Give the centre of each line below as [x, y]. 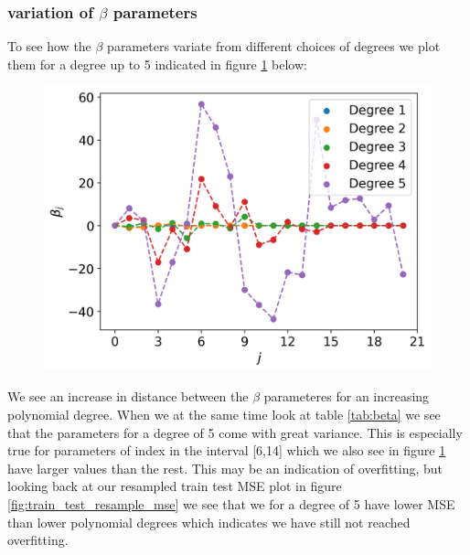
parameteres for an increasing [347, 396]
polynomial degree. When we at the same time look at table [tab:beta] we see [224, 414]
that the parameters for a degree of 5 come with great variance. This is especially [235, 432]
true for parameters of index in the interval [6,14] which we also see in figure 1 [227, 450]
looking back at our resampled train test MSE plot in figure [175, 486]
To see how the [49, 46]
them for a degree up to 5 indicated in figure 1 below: [157, 64]
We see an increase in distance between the [128, 396]
